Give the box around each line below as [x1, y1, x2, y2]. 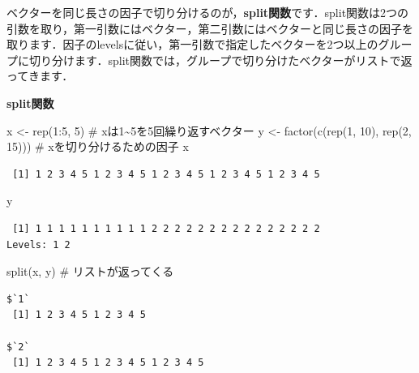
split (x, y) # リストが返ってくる [6, 263, 174, 280]
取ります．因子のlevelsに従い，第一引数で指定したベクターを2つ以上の [6, 36, 378, 53]
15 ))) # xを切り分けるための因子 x [6, 138, 189, 155]
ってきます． [6, 67, 74, 84]
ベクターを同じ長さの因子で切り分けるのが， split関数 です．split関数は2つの [6, 4, 409, 20]
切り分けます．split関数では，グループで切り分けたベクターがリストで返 [28, 51, 413, 68]
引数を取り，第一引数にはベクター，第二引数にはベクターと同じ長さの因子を [6, 19, 413, 36]
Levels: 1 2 [6, 238, 71, 251]
